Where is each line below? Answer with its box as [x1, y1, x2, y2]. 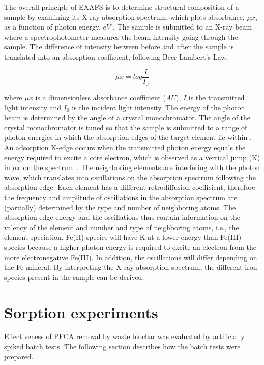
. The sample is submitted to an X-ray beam [112, 21, 252, 32]
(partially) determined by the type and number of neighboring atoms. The [4, 202, 236, 212]
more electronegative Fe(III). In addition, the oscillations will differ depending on [4, 251, 257, 262]
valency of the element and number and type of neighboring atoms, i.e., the [4, 221, 239, 232]
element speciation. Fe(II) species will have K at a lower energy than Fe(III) [4, 232, 242, 242]
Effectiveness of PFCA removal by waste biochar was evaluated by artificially [4, 331, 245, 342]
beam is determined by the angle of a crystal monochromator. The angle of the [4, 112, 251, 123]
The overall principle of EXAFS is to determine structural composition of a [4, 2, 239, 12]
